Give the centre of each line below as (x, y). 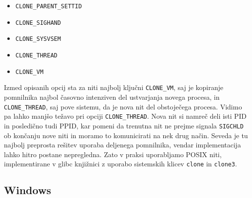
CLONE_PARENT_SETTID (48, 6)
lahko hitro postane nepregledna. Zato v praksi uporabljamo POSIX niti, (113, 154)
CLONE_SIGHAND (38, 23)
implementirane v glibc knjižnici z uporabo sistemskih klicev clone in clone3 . (121, 164)
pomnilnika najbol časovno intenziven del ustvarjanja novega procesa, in (112, 97)
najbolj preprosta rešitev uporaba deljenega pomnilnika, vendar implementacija (123, 145)
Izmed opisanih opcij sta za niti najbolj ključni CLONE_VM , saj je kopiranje (114, 87)
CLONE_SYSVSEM (38, 39)
